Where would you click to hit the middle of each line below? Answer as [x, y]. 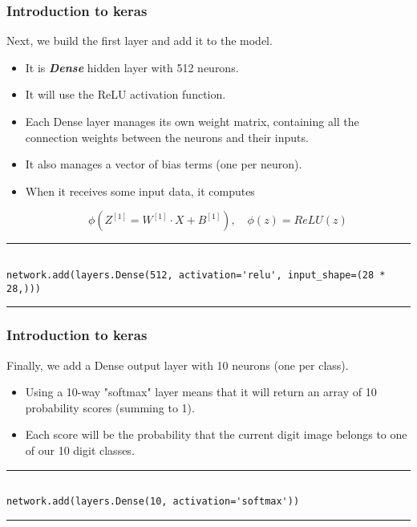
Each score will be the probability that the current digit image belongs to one [216, 434]
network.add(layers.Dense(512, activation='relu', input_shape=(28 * [196, 276]
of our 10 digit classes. [80, 450]
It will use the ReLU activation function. [126, 94]
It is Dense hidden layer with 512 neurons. [132, 67]
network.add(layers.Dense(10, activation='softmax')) [153, 502]
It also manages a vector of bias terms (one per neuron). [164, 164]
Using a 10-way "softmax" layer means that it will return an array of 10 [201, 392]
